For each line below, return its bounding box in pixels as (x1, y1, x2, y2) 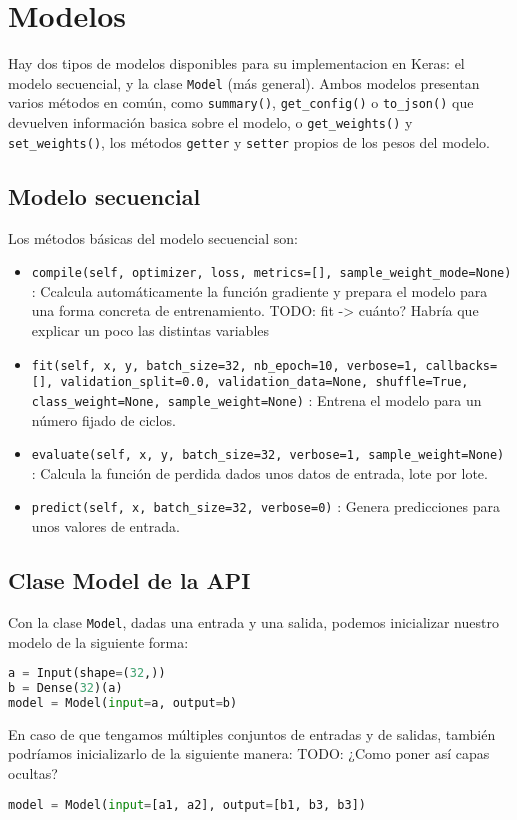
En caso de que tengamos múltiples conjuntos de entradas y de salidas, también (8, 723, 496, 744)
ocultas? (8, 762, 58, 783)
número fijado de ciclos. (31, 409, 176, 430)
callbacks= (425, 358, 498, 373)
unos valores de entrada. (31, 516, 180, 537)
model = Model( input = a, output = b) (8, 695, 238, 710)
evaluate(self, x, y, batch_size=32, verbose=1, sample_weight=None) (31, 448, 505, 463)
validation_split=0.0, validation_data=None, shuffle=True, (60, 375, 469, 390)
